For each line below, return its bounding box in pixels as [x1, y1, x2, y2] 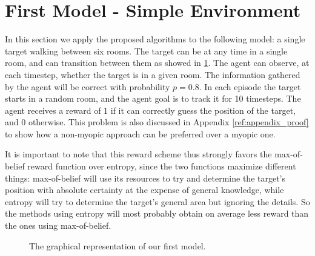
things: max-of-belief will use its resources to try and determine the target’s [5, 171, 286, 184]
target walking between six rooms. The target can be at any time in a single [5, 44, 288, 57]
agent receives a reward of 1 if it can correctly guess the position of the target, [5, 103, 296, 116]
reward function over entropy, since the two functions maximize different [27, 160, 296, 172]
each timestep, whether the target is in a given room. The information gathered [5, 68, 300, 80]
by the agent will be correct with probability [5, 80, 170, 93]
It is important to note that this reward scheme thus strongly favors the [5, 148, 272, 160]
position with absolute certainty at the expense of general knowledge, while [5, 183, 284, 196]
